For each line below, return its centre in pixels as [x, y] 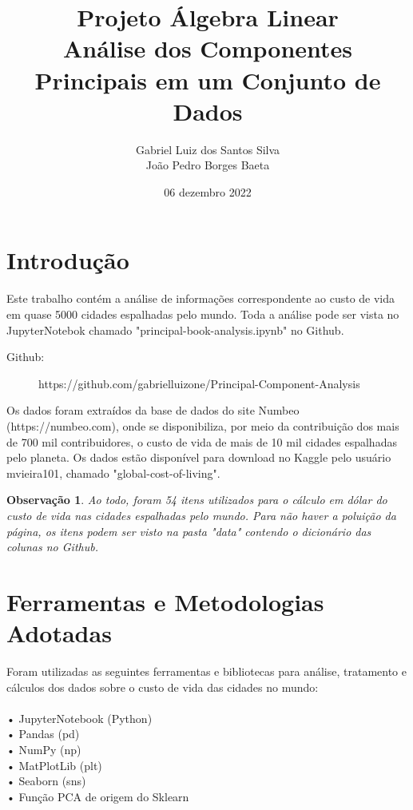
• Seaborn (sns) [46, 781]
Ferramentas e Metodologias [165, 601]
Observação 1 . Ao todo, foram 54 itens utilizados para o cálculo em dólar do [197, 500]
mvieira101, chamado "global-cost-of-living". [113, 472]
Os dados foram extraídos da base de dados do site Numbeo [153, 410]
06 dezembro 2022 [208, 191]
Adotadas [59, 633]
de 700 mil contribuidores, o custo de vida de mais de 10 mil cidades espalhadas [202, 441]
